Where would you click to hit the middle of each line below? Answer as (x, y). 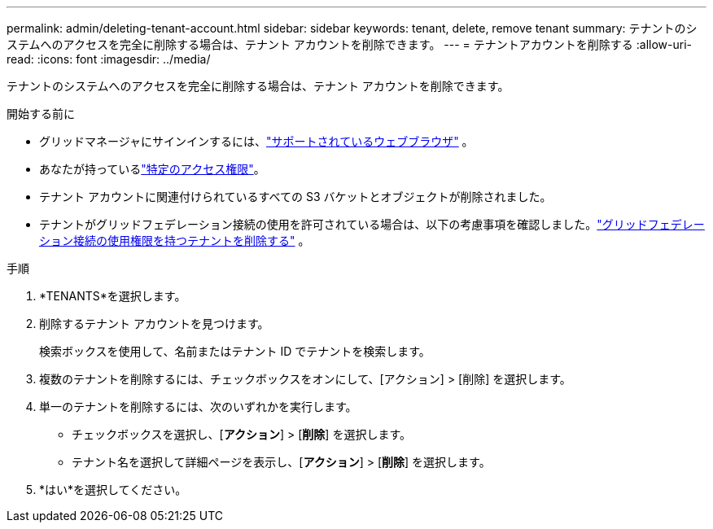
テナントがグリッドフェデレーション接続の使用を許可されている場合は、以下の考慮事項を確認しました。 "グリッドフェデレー (372, 224)
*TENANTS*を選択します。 (113, 296)
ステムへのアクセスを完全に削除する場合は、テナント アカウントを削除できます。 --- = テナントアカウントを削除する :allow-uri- (349, 44)
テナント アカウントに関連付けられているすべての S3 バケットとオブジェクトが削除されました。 (295, 197)
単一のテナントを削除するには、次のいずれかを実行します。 (198, 407)
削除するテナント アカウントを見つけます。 (154, 324)
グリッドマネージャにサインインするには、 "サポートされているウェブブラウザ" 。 (256, 141)
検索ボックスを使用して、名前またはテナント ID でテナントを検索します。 (235, 351)
